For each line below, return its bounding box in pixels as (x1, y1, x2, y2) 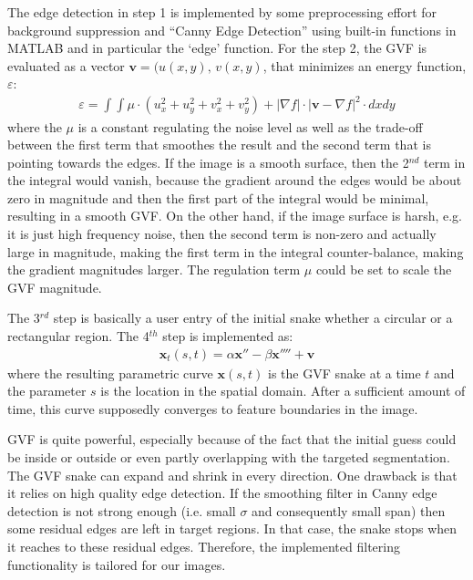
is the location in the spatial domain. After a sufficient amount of (100, 381, 466, 400)
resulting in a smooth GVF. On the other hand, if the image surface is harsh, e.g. (7, 206, 463, 225)
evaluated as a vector (7, 56, 125, 75)
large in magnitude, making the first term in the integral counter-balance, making (7, 242, 464, 261)
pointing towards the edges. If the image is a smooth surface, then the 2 (7, 152, 409, 171)
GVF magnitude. (7, 277, 102, 296)
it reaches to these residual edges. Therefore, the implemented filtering (7, 537, 400, 555)
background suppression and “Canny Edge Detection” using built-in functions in (7, 20, 457, 39)
